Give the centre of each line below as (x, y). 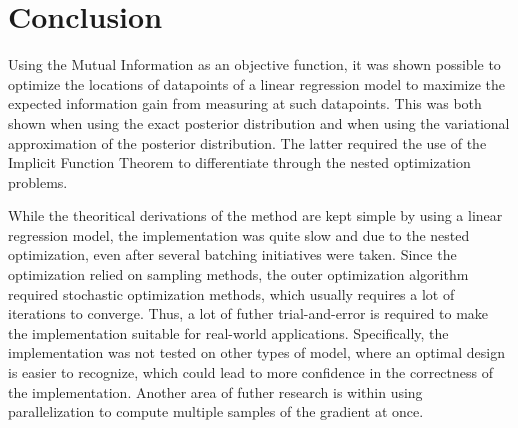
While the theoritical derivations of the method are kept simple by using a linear (255, 215)
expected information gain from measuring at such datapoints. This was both (245, 103)
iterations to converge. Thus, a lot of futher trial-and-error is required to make (248, 313)
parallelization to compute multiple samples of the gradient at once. (216, 411)
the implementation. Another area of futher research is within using (215, 391)
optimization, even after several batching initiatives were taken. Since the (232, 254)
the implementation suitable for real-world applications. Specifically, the (228, 332)
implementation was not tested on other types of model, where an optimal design (256, 352)
